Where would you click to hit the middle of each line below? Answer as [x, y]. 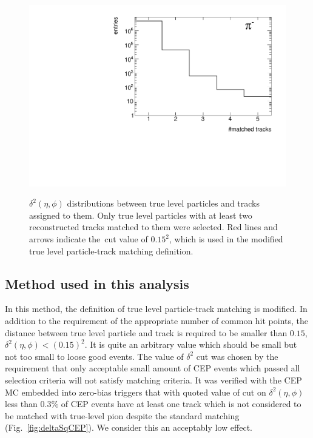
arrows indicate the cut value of [89, 239]
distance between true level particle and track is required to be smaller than [146, 332]
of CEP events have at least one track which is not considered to [181, 404]
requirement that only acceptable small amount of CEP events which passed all [153, 368]
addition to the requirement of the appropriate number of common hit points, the [157, 321]
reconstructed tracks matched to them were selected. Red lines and [153, 227]
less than [21, 404]
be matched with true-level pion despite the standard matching [122, 415]
